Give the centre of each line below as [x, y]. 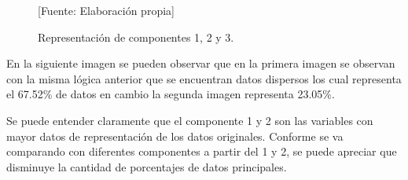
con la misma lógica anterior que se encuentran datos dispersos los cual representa [204, 78]
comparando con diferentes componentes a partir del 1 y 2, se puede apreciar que [202, 151]
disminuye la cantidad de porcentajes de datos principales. [147, 166]
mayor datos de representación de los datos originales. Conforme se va [175, 136]
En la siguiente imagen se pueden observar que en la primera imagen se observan [201, 63]
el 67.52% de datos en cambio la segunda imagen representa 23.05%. [171, 94]
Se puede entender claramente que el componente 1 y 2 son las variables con [190, 120]
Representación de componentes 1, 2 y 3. [136, 37]
